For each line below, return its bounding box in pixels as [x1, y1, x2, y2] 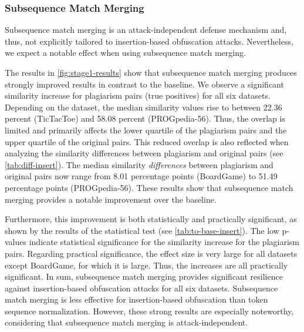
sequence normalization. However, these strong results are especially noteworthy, [5, 304, 294, 317]
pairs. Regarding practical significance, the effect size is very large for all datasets [5, 247, 298, 259]
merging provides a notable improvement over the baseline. [5, 193, 217, 205]
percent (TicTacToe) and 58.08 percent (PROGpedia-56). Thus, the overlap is [5, 112, 285, 125]
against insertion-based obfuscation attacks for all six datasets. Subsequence [5, 281, 278, 294]
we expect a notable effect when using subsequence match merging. [5, 46, 246, 59]
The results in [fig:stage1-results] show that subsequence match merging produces [5, 66, 297, 78]
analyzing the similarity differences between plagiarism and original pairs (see [5, 147, 283, 159]
